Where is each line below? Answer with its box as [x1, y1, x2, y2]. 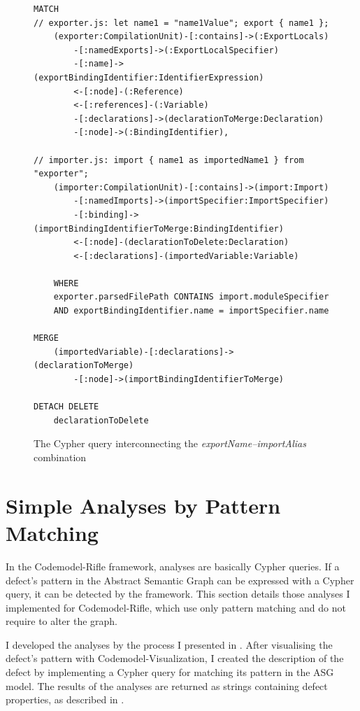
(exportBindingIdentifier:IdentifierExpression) [34, 72, 264, 83]
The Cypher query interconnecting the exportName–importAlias [34, 436, 306, 451]
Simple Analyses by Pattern [6, 491, 281, 519]
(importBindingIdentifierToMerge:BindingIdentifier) [34, 223, 284, 234]
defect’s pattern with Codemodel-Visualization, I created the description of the [6, 651, 344, 666]
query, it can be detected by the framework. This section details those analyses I [6, 586, 350, 601]
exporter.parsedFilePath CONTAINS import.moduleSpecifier [53, 292, 329, 302]
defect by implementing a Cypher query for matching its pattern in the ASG [6, 665, 334, 680]
